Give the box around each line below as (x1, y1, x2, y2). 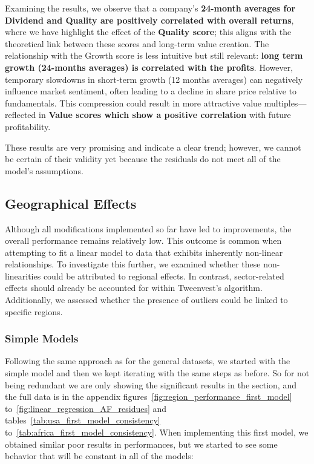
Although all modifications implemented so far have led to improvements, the (5, 222, 292, 235)
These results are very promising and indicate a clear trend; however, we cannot (5, 140, 301, 153)
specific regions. (5, 305, 63, 318)
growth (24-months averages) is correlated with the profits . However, (5, 60, 293, 73)
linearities (5, 269, 41, 282)
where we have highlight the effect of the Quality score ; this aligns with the (5, 25, 292, 38)
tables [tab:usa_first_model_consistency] (5, 414, 160, 426)
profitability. (5, 120, 51, 132)
